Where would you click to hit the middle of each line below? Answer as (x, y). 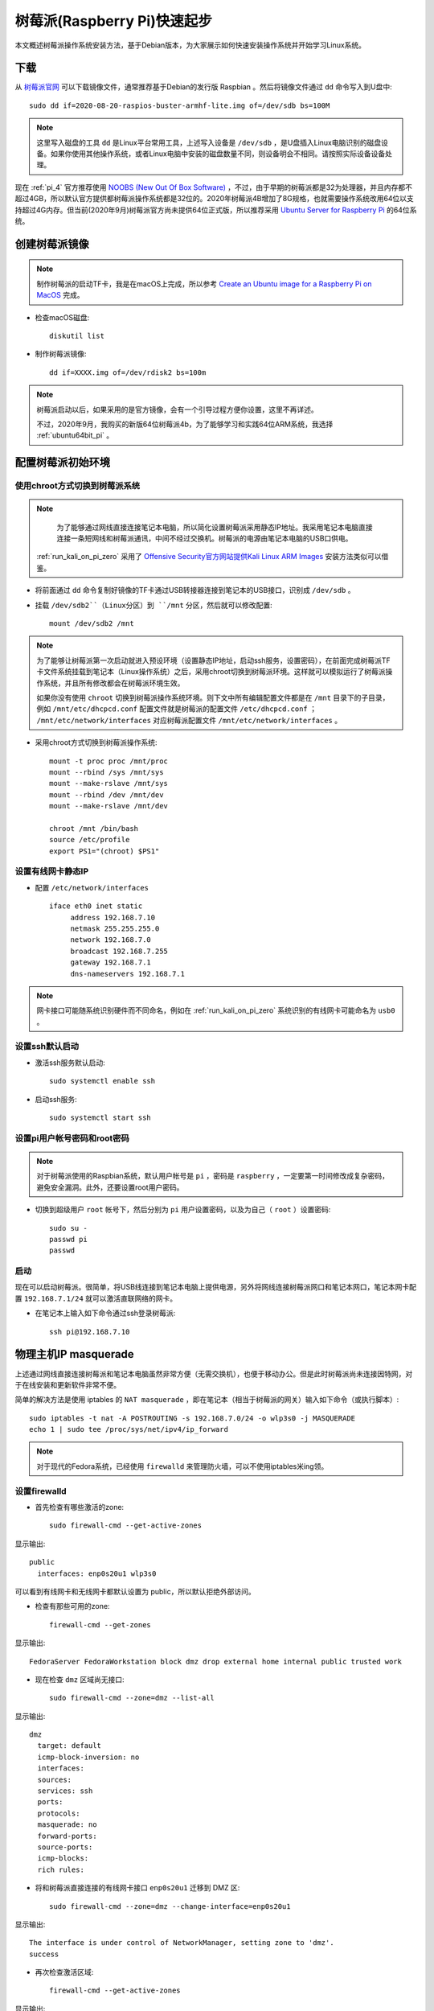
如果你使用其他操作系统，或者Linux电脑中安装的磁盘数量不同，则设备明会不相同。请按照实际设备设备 (218, 154)
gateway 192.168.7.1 (111, 962)
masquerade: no (67, 1825)
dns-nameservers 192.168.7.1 (127, 974)
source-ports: (65, 1847)
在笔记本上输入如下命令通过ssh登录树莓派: (105, 1313)
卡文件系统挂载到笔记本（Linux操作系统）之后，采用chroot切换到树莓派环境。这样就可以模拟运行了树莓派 (211, 672)
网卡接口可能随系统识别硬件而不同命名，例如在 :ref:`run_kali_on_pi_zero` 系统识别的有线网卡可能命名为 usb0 (216, 1010)
